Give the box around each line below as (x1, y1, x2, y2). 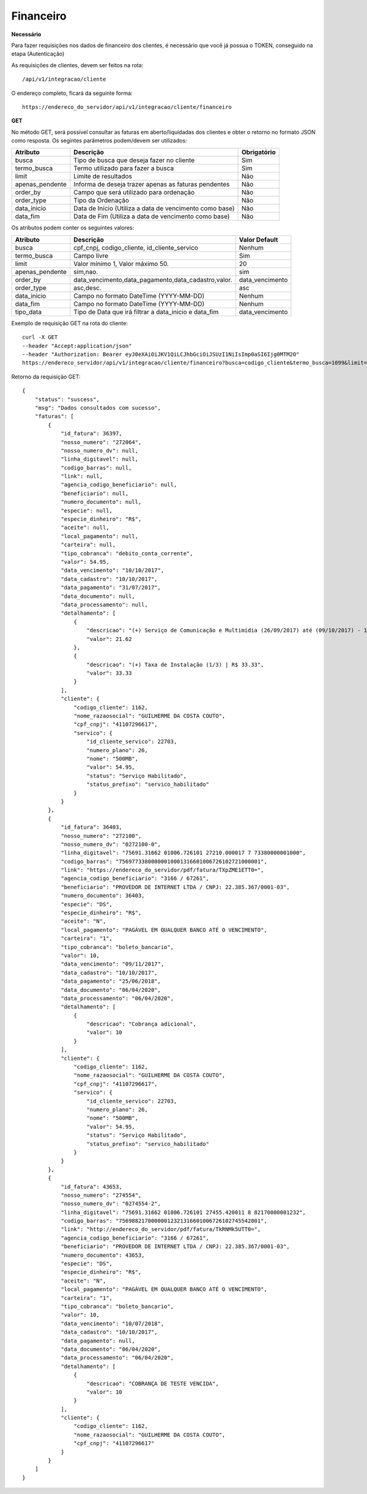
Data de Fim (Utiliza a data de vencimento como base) (73, 212, 230, 221)
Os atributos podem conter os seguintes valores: (11, 224, 135, 232)
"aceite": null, (61, 524, 109, 531)
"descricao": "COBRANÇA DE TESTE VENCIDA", (86, 1380, 220, 1387)
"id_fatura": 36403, (61, 824, 122, 831)
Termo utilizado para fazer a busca (73, 164, 174, 172)
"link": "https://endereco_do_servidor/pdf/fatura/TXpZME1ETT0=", (61, 867, 264, 874)
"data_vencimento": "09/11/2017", (61, 961, 165, 967)
